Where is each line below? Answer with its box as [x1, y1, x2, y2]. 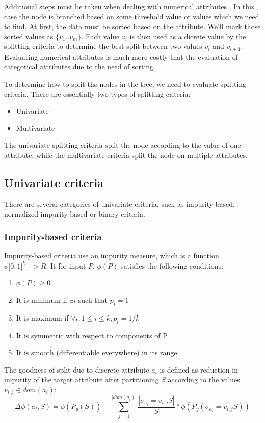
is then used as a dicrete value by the [129, 31, 246, 41]
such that [78, 294, 108, 305]
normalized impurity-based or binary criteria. [4, 208, 145, 219]
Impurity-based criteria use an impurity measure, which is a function [4, 250, 219, 261]
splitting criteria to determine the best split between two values [4, 41, 202, 51]
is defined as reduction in [160, 364, 238, 375]
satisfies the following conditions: [121, 260, 224, 271]
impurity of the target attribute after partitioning [4, 374, 159, 385]
